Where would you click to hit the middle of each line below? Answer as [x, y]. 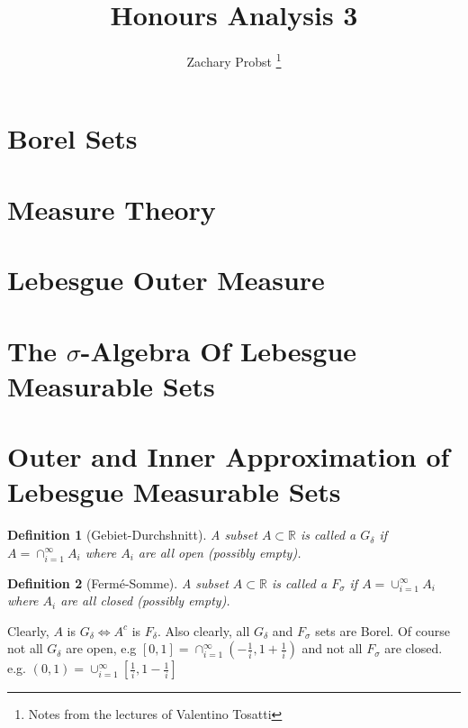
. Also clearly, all [203, 630]
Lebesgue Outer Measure [166, 280]
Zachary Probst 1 [234, 60]
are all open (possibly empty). [220, 552]
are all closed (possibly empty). [145, 601]
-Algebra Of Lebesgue [219, 350]
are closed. [414, 648]
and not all [332, 648]
